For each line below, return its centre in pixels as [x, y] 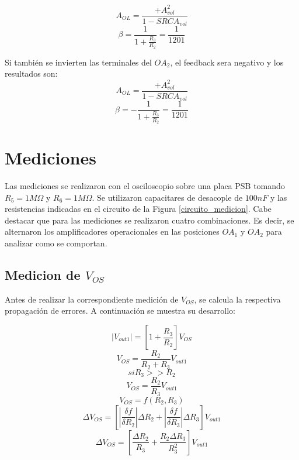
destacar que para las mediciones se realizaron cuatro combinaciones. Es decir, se [149, 220]
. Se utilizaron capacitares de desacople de [167, 197]
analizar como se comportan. [56, 243]
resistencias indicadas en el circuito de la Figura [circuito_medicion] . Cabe [138, 209]
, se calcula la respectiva [237, 299]
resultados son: [31, 73]
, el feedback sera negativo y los [227, 62]
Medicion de [43, 275]
